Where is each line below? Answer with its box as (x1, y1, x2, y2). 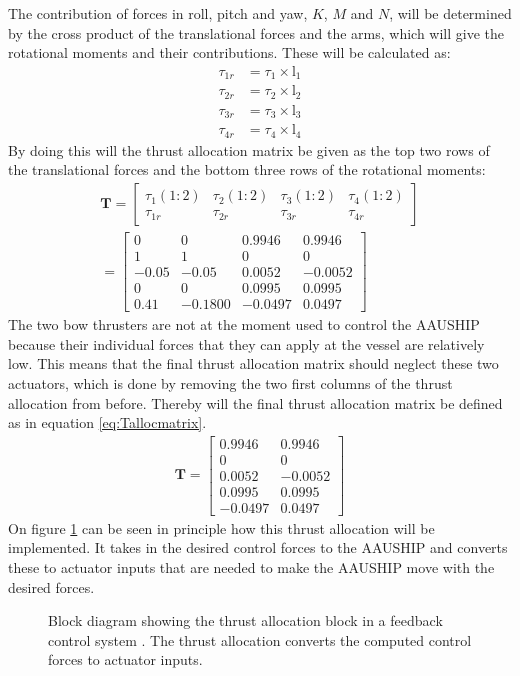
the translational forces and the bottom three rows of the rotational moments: (8, 159, 486, 180)
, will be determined (389, 3, 512, 23)
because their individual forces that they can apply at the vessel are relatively (8, 333, 485, 354)
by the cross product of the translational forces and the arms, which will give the (8, 22, 505, 43)
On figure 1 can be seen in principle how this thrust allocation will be (8, 517, 435, 538)
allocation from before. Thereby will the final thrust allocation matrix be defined (8, 392, 503, 413)
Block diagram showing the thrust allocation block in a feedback (48, 610, 443, 631)
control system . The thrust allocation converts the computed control (48, 629, 472, 650)
